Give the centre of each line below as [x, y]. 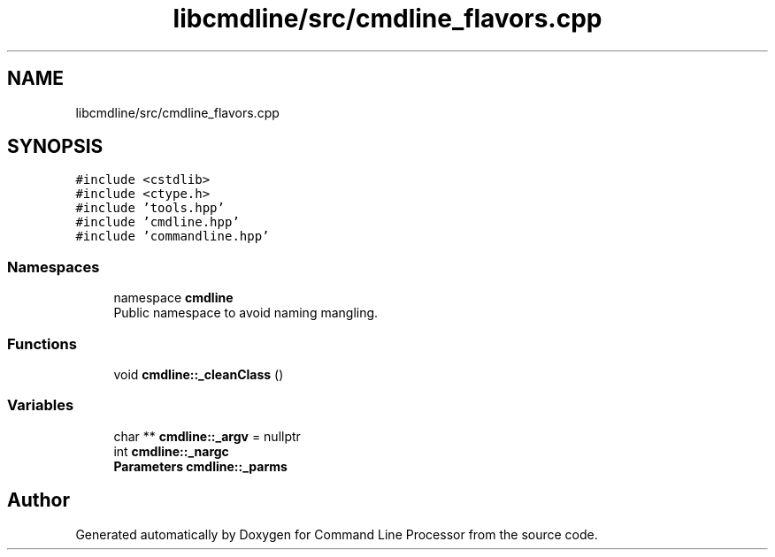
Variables [41, 405]
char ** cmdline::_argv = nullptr [207, 436]
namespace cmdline [173, 298]
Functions [42, 343]
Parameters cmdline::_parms [200, 466]
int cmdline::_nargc [171, 451]
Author [38, 500]
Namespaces [54, 267]
